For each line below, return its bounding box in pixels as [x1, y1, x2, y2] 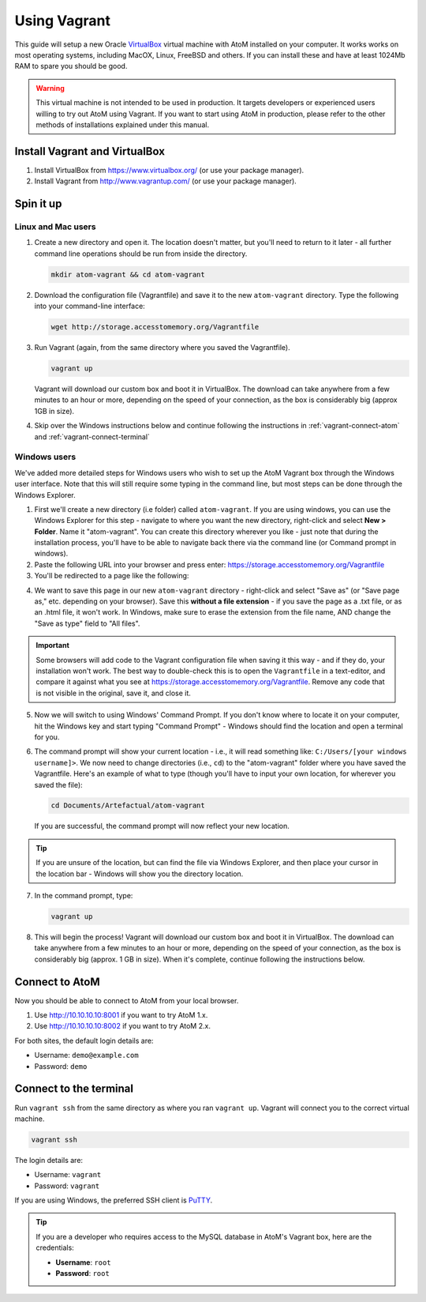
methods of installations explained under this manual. [35, 119, 209, 130]
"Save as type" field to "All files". [34, 619, 140, 628]
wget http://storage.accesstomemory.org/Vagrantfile [50, 322, 260, 332]
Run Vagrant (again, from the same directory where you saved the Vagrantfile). [34, 343, 291, 352]
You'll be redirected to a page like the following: [34, 571, 189, 581]
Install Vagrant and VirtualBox [14, 145, 166, 158]
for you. [34, 732, 60, 742]
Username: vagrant [34, 1170, 102, 1180]
